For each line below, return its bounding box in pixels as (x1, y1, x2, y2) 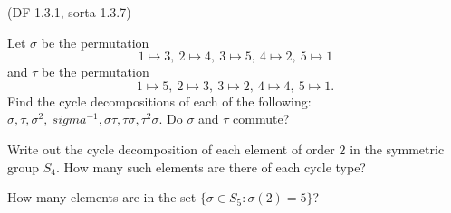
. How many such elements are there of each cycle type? (56, 157, 366, 176)
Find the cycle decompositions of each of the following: (7, 91, 312, 110)
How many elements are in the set (7, 188, 197, 207)
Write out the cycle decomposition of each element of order (7, 139, 335, 158)
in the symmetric (350, 139, 445, 158)
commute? (233, 109, 290, 128)
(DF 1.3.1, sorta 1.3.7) (7, 3, 131, 21)
